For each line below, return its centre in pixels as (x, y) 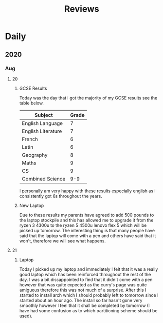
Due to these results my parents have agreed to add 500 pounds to (87, 215)
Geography (35, 155)
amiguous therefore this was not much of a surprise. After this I (83, 290)
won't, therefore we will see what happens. (63, 241)
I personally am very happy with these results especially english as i (87, 191)
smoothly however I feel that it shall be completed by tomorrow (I (84, 305)
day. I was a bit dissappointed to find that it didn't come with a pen (86, 280)
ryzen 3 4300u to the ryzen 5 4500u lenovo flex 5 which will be (83, 225)
